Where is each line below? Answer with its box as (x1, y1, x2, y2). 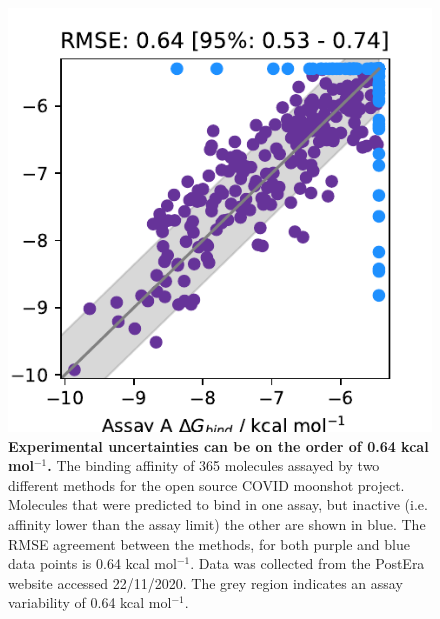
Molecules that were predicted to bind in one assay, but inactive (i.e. (8, 494, 428, 515)
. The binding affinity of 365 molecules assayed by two (47, 455, 380, 476)
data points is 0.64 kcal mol (8, 553, 177, 574)
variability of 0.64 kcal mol (8, 592, 172, 613)
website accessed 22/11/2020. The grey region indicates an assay (8, 572, 403, 593)
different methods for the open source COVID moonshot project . (8, 474, 405, 495)
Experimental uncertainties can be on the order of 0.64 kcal (8, 435, 429, 456)
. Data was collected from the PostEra (190, 553, 425, 574)
